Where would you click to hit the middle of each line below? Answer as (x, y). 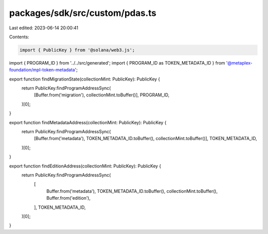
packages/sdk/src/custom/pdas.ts (83, 13)
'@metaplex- (239, 63)
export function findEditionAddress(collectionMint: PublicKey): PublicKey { (85, 166)
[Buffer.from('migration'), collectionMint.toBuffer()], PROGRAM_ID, (102, 95)
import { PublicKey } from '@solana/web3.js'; (77, 50)
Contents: (19, 37)
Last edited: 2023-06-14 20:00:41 (44, 28)
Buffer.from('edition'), (68, 198)
